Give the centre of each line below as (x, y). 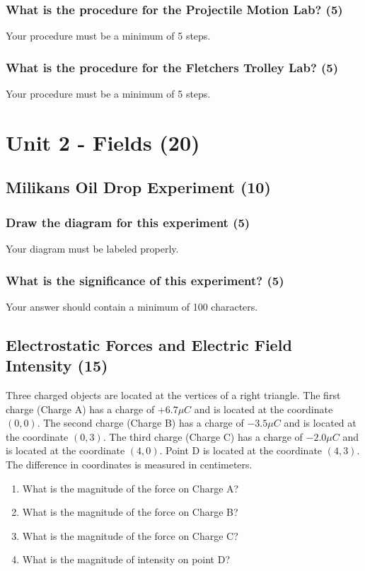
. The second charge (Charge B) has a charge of (140, 423)
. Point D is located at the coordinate (241, 450)
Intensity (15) (57, 365)
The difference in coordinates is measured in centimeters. (129, 464)
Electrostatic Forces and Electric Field (149, 344)
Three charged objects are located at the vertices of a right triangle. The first (173, 395)
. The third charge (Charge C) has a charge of (203, 436)
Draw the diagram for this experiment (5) (128, 222)
